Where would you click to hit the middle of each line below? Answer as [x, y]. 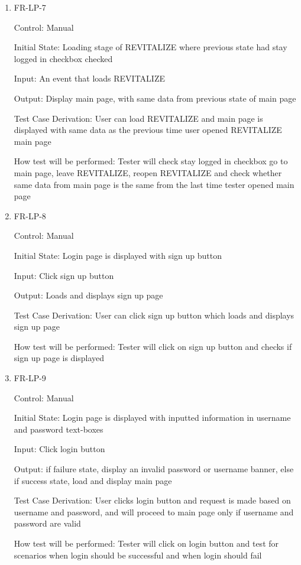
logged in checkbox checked [63, 58]
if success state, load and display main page [93, 480]
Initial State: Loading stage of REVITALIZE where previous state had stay [150, 47]
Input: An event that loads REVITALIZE [90, 78]
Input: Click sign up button [64, 275]
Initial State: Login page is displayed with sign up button [118, 255]
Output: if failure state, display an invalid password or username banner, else [154, 469]
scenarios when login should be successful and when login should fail [138, 555]
